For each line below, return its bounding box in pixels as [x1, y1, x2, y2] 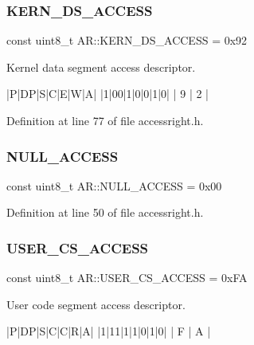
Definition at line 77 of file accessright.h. [6, 112, 204, 128]
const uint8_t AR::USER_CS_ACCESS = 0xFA [6, 269, 248, 286]
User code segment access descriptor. [6, 296, 186, 312]
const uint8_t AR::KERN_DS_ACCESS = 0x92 [6, 32, 248, 49]
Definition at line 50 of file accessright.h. [6, 204, 204, 221]
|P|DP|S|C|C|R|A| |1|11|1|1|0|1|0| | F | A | [6, 323, 211, 339]
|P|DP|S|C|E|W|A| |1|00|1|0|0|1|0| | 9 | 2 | [6, 85, 209, 102]
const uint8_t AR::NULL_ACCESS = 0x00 [6, 177, 222, 194]
